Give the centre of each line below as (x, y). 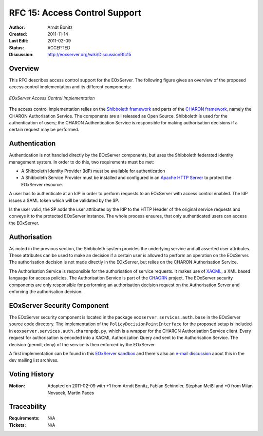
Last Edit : (19, 41)
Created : (18, 34)
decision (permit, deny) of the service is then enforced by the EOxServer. (82, 344)
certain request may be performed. (44, 130)
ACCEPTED (59, 48)
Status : (17, 48)
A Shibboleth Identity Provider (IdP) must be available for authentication (93, 171)
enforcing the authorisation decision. (46, 292)
